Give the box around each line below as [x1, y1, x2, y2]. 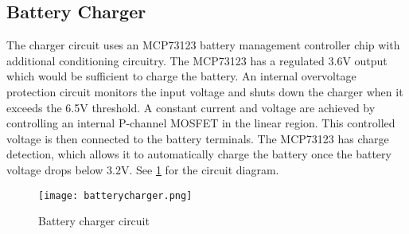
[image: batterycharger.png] [38, 189, 193, 201]
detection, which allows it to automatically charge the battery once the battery [6, 146, 391, 162]
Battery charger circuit [38, 213, 150, 229]
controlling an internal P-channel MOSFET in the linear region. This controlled [6, 115, 395, 131]
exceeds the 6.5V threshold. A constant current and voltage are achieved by [6, 99, 376, 115]
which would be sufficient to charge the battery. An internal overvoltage [6, 68, 356, 84]
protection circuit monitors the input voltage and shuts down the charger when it [6, 83, 403, 99]
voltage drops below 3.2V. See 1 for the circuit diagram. [6, 161, 279, 177]
